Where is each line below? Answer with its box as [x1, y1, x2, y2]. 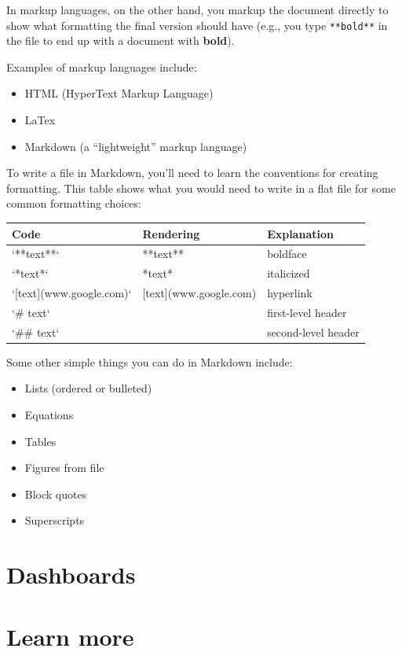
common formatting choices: [6, 195, 141, 212]
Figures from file [24, 459, 104, 476]
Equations [24, 407, 74, 422]
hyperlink [267, 285, 312, 301]
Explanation [267, 225, 334, 241]
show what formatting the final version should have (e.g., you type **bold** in [6, 17, 388, 33]
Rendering [142, 225, 200, 241]
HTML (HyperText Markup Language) [24, 85, 214, 101]
